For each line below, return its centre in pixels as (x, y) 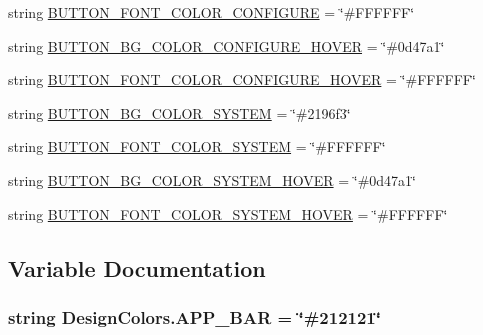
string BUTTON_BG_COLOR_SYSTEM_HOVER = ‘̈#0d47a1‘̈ (212, 179)
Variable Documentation (137, 267)
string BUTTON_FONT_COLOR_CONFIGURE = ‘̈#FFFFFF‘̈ (211, 12)
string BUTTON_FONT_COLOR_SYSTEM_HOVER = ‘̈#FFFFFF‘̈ (228, 213)
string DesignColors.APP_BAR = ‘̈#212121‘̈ (194, 316)
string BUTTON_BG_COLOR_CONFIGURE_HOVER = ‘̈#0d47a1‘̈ (226, 45)
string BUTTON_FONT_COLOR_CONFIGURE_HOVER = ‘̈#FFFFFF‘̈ (242, 79)
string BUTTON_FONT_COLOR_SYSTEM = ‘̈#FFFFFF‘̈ (197, 146)
